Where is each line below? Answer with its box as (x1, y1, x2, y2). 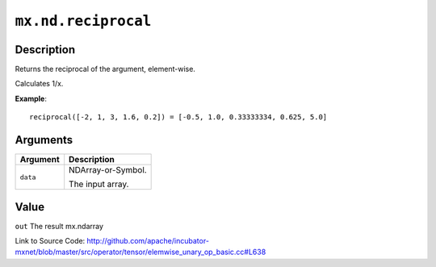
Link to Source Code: (15, 236, 86, 246)
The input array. (69, 178, 129, 190)
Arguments (15, 133, 73, 147)
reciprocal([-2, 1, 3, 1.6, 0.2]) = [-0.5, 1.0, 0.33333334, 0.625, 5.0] (29, 113, 328, 122)
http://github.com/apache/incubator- (86, 236, 210, 246)
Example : (15, 94, 48, 103)
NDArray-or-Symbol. (69, 165, 147, 176)
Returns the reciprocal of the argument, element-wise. (15, 65, 195, 74)
